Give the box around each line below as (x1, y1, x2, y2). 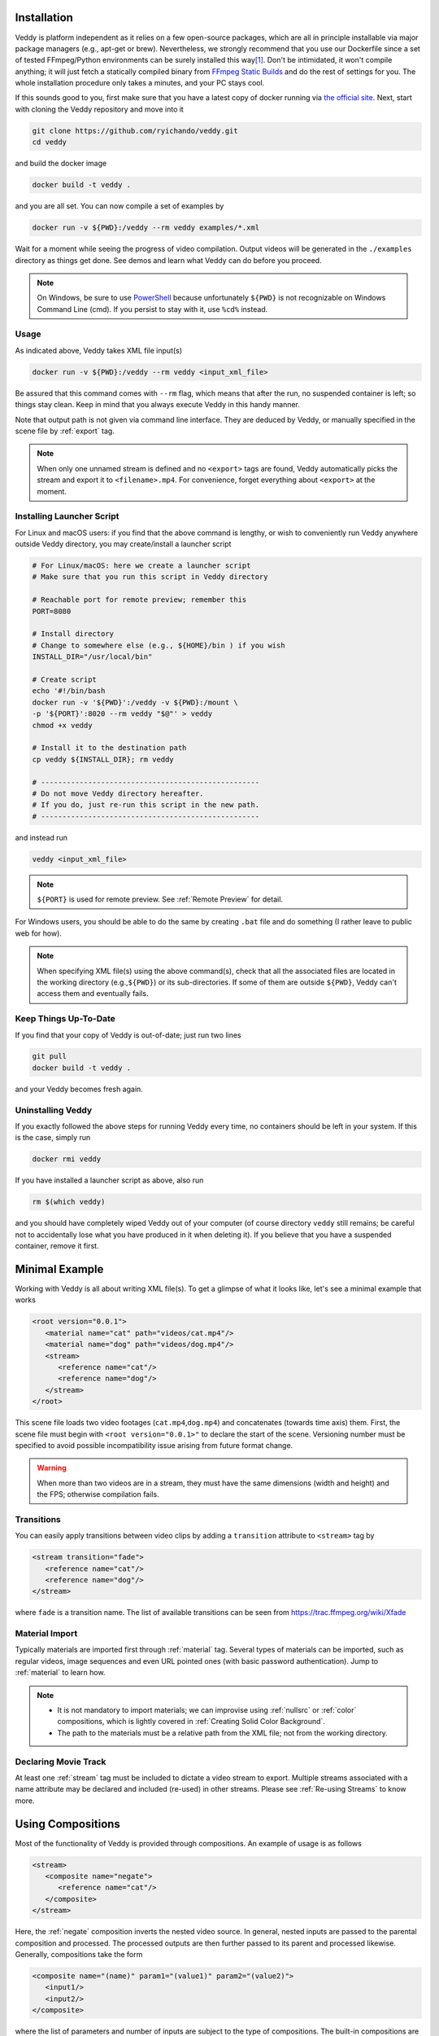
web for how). (15, 928, 63, 938)
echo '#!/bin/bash (32, 687, 106, 695)
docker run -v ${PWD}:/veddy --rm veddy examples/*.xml (32, 223, 260, 232)
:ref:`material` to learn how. (15, 1668, 106, 1678)
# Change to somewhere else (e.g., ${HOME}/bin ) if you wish (32, 640, 285, 650)
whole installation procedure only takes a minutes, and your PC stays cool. (15, 78, 265, 88)
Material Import (15, 1628, 78, 1639)
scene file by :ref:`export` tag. (15, 426, 115, 436)
